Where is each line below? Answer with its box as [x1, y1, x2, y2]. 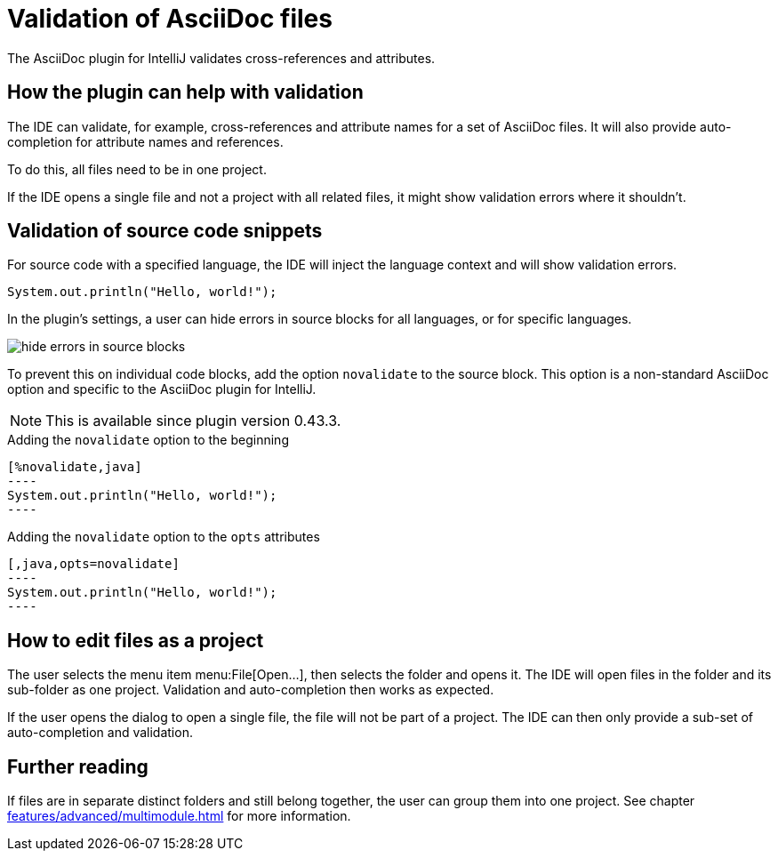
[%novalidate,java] [7, 460, 142, 475]
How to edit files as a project [7, 629, 264, 652]
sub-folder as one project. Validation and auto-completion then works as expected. [7, 682, 494, 698]
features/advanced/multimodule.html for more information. [7, 808, 351, 824]
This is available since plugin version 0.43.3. [45, 412, 341, 430]
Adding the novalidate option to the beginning [7, 432, 289, 448]
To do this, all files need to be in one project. [7, 161, 267, 177]
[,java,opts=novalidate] [7, 557, 180, 572]
